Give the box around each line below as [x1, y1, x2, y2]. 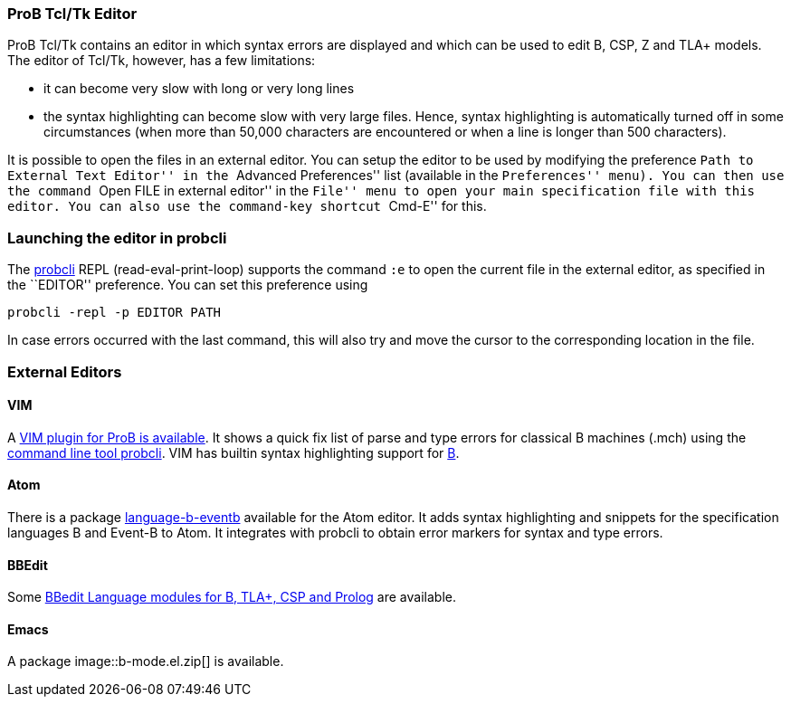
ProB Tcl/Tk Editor [7, 5, 138, 23]
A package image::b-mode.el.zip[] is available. [7, 653, 284, 670]
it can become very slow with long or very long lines [43, 81, 355, 97]
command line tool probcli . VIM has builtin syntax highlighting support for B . [7, 444, 460, 461]
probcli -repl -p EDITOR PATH [7, 305, 222, 320]
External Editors [7, 362, 122, 381]
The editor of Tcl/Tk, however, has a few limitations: [7, 52, 316, 69]
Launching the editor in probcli [7, 228, 227, 247]
